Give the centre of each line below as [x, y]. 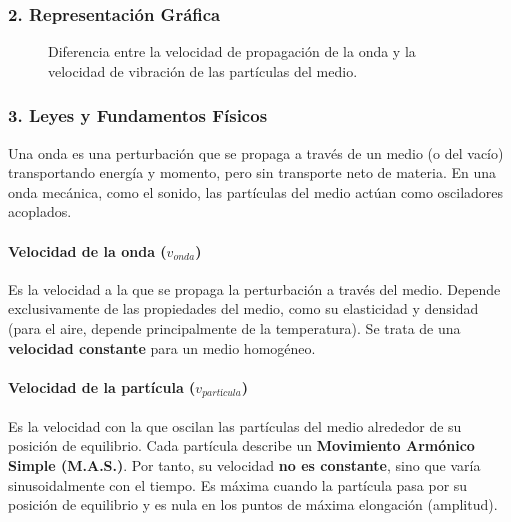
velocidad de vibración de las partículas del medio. [203, 70]
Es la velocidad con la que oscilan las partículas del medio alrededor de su [235, 425]
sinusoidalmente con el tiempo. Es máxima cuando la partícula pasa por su [238, 484]
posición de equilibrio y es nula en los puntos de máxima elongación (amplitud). [253, 504]
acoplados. [40, 211]
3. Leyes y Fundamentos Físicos [138, 115]
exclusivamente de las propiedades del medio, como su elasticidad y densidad [243, 308]
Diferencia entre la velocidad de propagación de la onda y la [232, 51]
